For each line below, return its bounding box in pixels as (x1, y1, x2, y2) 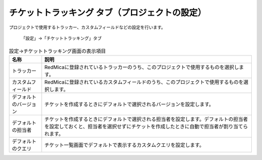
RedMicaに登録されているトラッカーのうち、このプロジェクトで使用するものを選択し (44, 64, 240, 71)
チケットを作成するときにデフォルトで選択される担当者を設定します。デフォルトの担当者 (44, 116, 248, 123)
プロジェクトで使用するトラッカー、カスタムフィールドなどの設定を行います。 (9, 24, 166, 30)
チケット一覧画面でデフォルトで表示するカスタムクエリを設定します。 (44, 142, 205, 148)
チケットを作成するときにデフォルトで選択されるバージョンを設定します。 (44, 101, 214, 107)
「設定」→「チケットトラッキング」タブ (21, 35, 102, 41)
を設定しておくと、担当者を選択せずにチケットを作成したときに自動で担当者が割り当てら (44, 123, 248, 130)
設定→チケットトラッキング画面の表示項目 (9, 48, 106, 54)
